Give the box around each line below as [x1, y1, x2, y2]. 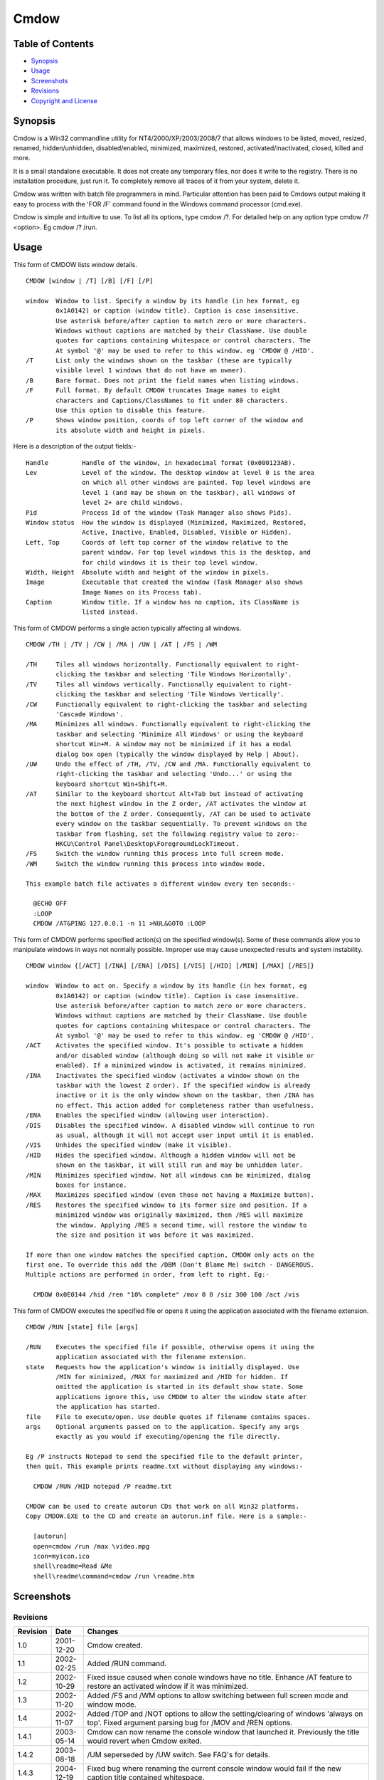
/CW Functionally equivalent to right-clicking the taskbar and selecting [26, 700, 307, 708]
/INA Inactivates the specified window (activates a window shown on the [26, 1072, 300, 1079]
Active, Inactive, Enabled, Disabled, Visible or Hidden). [82, 528, 292, 537]
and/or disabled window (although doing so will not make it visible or [55, 1051, 315, 1059]
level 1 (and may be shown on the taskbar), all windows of [82, 488, 296, 496]
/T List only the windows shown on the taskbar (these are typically [26, 357, 292, 365]
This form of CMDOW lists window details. [13, 260, 138, 268]
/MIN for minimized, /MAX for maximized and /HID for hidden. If [55, 1373, 289, 1381]
